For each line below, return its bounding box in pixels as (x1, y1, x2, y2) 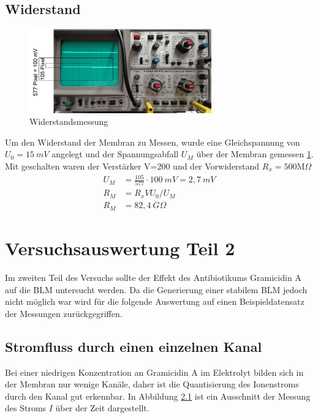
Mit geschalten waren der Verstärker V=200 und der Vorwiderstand (5, 159, 260, 172)
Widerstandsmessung (29, 115, 108, 128)
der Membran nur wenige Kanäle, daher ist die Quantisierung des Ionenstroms (5, 378, 299, 390)
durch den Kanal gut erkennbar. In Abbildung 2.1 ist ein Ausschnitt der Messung (5, 389, 311, 402)
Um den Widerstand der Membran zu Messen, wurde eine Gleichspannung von (5, 135, 300, 148)
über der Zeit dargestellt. (55, 401, 150, 414)
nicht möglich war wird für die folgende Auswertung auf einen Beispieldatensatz (5, 295, 305, 308)
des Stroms (5, 401, 47, 414)
